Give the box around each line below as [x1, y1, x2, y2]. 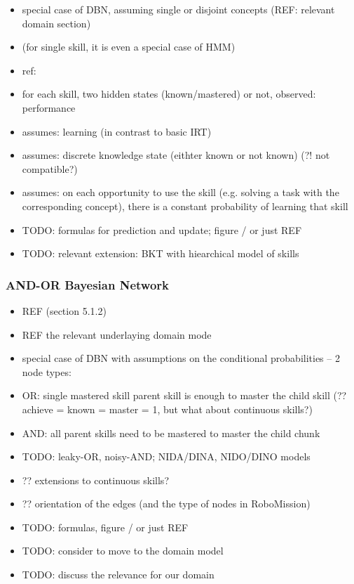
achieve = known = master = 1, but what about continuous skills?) [22, 401, 313, 416]
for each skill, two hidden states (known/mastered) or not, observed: [22, 86, 316, 101]
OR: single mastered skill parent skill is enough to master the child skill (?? [22, 388, 347, 403]
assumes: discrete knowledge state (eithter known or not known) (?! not [22, 148, 330, 162]
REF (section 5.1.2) [22, 303, 107, 318]
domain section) [22, 15, 91, 30]
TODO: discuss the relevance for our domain [22, 567, 215, 582]
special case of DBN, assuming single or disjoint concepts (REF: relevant [22, 2, 335, 16]
